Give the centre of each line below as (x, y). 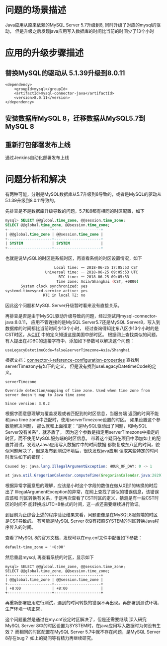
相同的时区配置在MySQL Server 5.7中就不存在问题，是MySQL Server (90, 632)
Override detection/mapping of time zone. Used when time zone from (78, 391)
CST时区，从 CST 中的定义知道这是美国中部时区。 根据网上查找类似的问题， (83, 335)
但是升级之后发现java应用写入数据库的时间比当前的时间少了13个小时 (84, 31)
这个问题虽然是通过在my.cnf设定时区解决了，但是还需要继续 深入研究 (76, 619)
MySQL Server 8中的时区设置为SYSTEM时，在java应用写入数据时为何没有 (81, 625)
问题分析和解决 (36, 180)
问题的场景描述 (36, 10)
